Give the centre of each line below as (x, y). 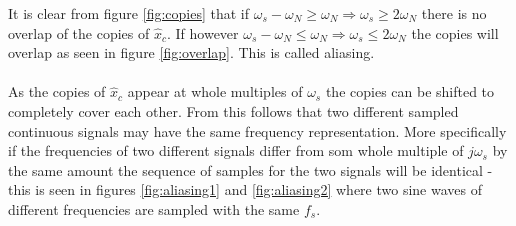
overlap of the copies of (79, 32)
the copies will (455, 32)
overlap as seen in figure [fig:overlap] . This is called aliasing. (191, 52)
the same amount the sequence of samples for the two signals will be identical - (250, 169)
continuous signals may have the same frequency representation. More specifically (257, 130)
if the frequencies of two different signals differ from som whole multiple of (236, 150)
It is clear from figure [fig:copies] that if (129, 13)
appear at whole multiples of (215, 91)
